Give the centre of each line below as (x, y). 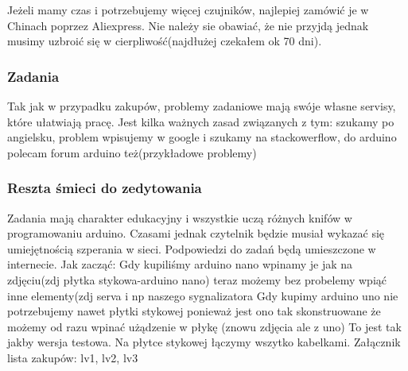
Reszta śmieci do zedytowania (105, 188)
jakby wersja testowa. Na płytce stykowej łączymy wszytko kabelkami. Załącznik (204, 342)
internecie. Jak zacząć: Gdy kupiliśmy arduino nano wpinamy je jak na (180, 264)
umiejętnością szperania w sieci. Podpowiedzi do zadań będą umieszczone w (192, 248)
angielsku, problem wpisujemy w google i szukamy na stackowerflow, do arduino (202, 137)
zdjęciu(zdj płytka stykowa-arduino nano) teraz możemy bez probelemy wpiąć (197, 279)
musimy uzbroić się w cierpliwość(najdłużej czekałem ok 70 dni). (165, 41)
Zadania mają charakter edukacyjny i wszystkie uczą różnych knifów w (180, 217)
